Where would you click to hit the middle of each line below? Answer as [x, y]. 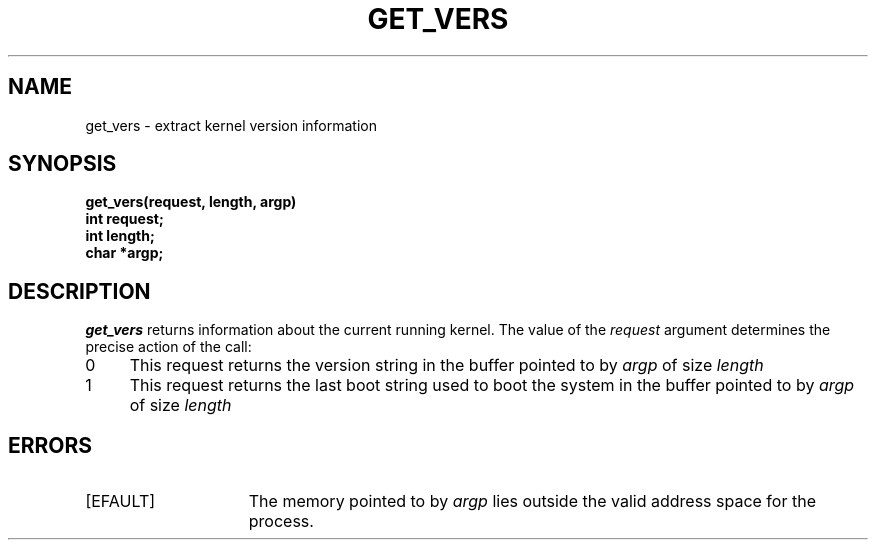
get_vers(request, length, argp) [191, 202]
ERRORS [50, 445]
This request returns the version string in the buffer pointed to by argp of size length [446, 365]
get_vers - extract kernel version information [231, 125]
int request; [124, 219]
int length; [120, 236]
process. [281, 521]
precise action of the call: [168, 347]
